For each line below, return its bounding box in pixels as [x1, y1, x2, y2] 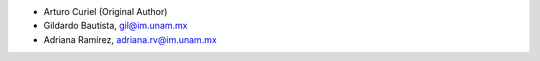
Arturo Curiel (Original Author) [43, 6, 168, 17]
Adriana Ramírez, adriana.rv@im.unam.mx [43, 33, 217, 45]
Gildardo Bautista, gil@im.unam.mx [43, 20, 188, 32]
